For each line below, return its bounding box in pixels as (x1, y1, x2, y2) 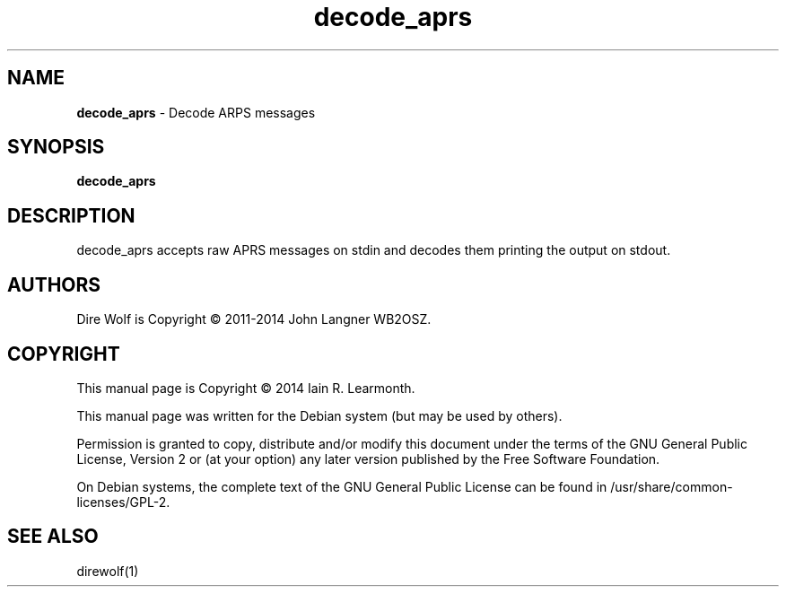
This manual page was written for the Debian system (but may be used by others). (76, 407, 563, 424)
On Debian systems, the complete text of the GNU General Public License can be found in (76, 478, 607, 494)
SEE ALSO (7, 525, 99, 548)
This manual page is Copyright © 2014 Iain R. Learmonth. (76, 380, 415, 396)
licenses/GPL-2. (76, 494, 170, 510)
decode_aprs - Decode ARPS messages (76, 104, 316, 120)
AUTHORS (7, 273, 101, 296)
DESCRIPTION (7, 204, 135, 227)
